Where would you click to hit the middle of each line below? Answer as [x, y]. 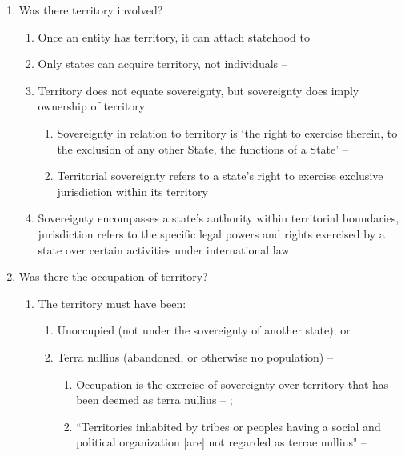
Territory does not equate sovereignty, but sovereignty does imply [198, 90]
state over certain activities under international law [164, 249]
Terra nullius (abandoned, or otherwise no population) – [195, 356]
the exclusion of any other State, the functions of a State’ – [202, 148]
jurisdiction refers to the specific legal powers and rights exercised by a [211, 233]
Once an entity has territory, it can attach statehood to [174, 36]
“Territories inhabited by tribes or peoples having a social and [229, 426]
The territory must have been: [112, 303]
